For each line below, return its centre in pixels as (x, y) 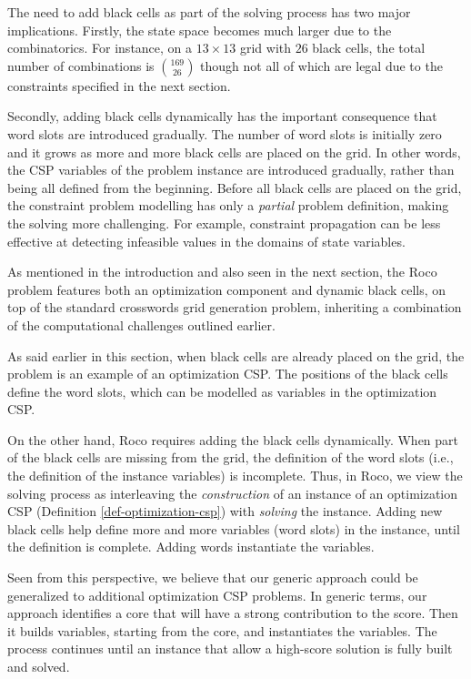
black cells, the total (369, 48)
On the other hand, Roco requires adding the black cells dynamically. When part (233, 439)
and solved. (39, 666)
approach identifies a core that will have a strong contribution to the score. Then (233, 613)
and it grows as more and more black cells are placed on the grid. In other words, (234, 152)
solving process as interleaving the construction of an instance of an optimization (233, 493)
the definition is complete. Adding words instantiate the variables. (191, 547)
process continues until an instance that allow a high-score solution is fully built (230, 649)
